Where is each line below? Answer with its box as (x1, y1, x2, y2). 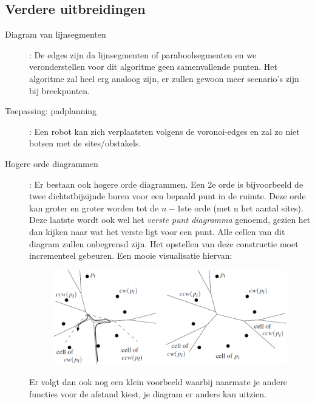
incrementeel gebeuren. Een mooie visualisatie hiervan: (29, 249, 232, 262)
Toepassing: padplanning (5, 104, 97, 117)
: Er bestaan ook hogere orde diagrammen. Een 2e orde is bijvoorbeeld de (29, 177, 303, 190)
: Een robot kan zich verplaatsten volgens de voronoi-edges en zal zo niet (29, 125, 300, 137)
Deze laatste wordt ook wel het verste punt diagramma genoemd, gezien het (29, 213, 311, 226)
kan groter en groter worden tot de (29, 201, 159, 214)
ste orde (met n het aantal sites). (181, 201, 303, 214)
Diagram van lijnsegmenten (5, 28, 106, 41)
